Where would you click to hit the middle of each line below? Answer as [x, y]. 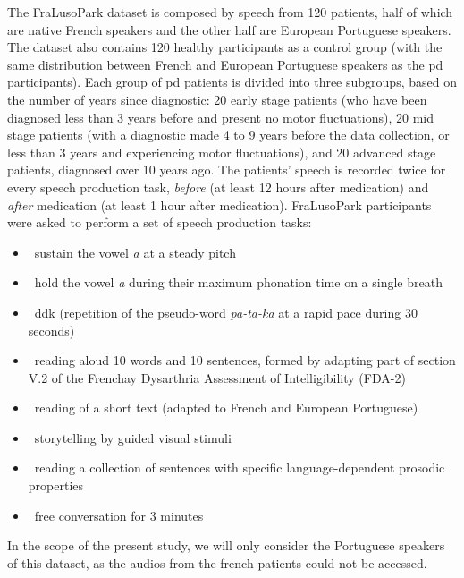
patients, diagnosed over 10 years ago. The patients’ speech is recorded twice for [227, 170]
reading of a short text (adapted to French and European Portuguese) [226, 408]
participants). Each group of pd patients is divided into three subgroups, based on [232, 82]
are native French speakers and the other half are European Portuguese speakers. [229, 29]
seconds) [51, 330]
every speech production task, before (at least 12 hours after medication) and [218, 187]
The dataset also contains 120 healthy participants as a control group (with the [225, 47]
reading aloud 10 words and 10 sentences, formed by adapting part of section [245, 360]
